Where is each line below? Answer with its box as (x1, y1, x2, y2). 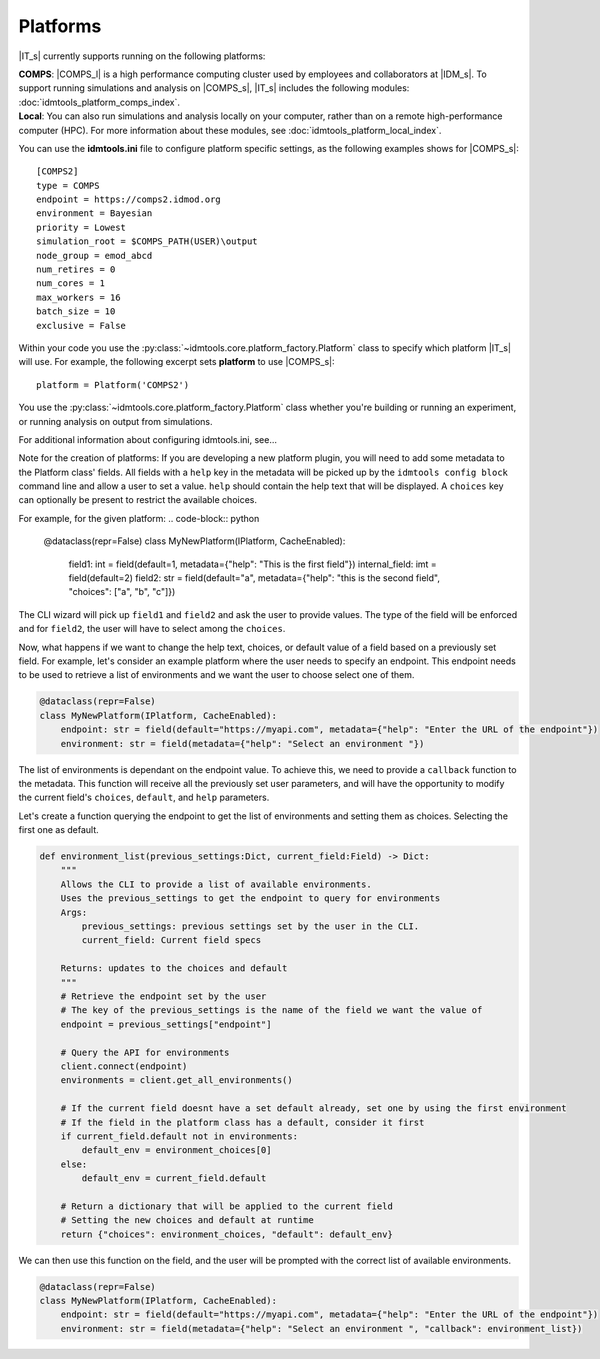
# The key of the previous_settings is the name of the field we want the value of (60, 1005, 483, 1016)
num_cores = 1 (36, 278, 105, 289)
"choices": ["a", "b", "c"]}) (68, 586, 176, 598)
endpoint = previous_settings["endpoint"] (60, 1018, 272, 1030)
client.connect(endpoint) (60, 1060, 188, 1072)
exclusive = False (36, 320, 127, 331)
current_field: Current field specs (81, 935, 262, 946)
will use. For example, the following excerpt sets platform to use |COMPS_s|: (18, 356, 335, 368)
